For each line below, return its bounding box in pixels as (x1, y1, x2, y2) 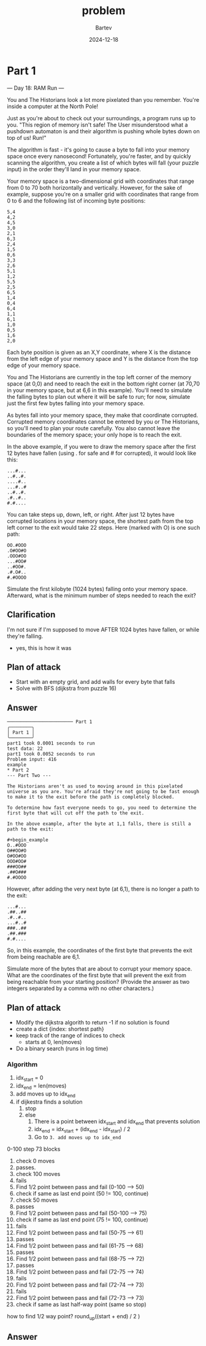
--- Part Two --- (7, 773, 51, 779)
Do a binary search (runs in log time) (15, 1045, 109, 1052)
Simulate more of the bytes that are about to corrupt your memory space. (7, 965, 193, 973)
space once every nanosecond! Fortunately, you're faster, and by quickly (7, 152, 191, 160)
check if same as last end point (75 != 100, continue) (15, 1216, 149, 1223)
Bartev (95, 24, 112, 31)
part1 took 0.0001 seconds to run (7, 740, 96, 746)
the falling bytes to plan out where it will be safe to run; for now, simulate (7, 393, 191, 400)
